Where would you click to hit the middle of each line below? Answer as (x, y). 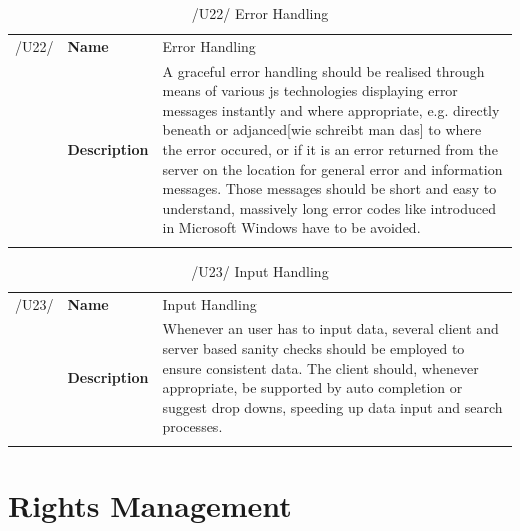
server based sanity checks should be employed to (313, 348)
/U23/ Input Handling (260, 270)
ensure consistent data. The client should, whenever (320, 367)
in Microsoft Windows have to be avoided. (291, 227)
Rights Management (150, 504)
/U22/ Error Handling (260, 13)
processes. (192, 426)
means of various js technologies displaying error (310, 90)
